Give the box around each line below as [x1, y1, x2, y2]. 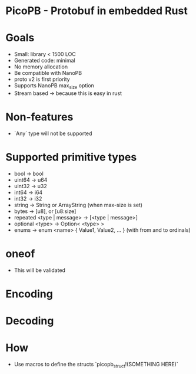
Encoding [5, 287, 54, 300]
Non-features [5, 110, 74, 124]
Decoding [5, 314, 54, 328]
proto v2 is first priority [14, 76, 70, 83]
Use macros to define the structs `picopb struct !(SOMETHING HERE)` [14, 361, 178, 369]
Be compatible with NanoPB [14, 70, 82, 77]
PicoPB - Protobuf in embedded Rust [5, 4, 188, 18]
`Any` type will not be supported [14, 130, 92, 137]
